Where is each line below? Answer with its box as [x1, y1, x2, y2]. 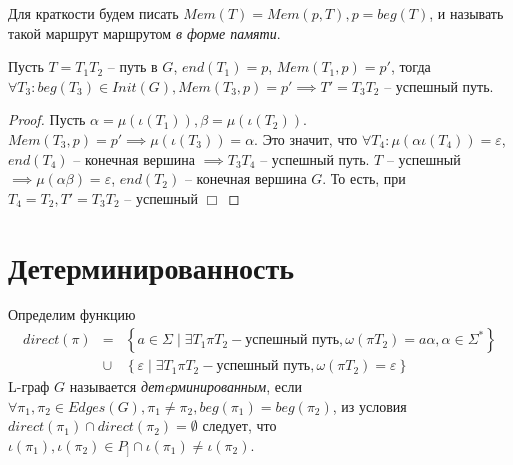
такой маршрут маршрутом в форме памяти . [8, 22, 281, 43]
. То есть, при [322, 168, 406, 189]
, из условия [332, 395, 407, 416]
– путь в [107, 56, 158, 77]
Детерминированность [8, 246, 295, 287]
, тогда [390, 56, 431, 77]
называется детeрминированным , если [69, 376, 303, 397]
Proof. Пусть [8, 109, 86, 130]
